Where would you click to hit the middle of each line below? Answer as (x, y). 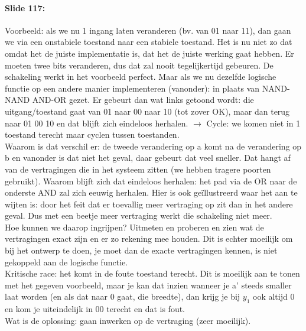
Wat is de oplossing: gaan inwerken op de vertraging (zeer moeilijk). (128, 320)
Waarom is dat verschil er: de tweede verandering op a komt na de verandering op (153, 146)
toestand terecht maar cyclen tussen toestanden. (92, 134)
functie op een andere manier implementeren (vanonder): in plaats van (132, 88)
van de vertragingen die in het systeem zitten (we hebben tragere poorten (138, 169)
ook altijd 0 (274, 296)
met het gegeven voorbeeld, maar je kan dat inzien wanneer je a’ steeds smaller (148, 285)
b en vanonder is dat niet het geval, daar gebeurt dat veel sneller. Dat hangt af (148, 158)
